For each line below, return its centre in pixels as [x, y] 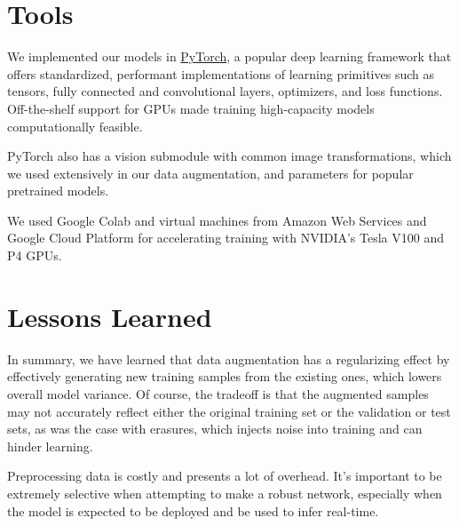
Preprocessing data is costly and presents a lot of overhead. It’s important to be [225, 476]
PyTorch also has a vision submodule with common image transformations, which [229, 156]
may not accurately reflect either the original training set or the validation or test [229, 411]
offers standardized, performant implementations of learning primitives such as [221, 73]
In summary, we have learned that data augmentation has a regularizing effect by [229, 359]
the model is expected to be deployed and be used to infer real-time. [193, 510]
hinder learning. [50, 446]
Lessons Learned [110, 316]
